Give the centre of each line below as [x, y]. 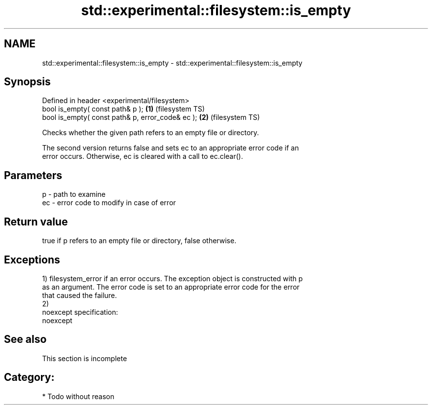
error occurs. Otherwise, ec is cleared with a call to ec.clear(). [143, 156]
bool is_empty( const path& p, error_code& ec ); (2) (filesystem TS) [151, 117]
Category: [29, 377]
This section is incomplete [85, 358]
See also [25, 339]
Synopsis [27, 82]
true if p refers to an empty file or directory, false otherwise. [139, 241]
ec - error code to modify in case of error [109, 203]
